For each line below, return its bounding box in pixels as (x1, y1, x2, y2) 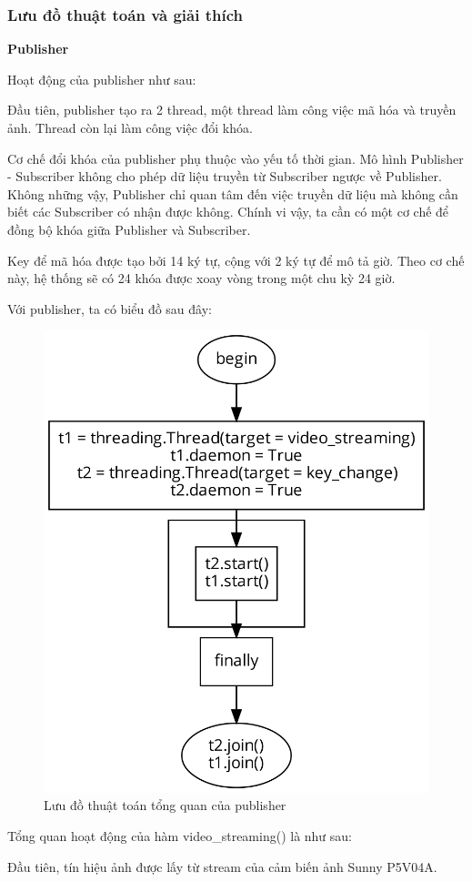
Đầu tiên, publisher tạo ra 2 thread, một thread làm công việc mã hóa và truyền (7, 100, 457, 119)
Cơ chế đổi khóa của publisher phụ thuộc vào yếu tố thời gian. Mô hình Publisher (7, 148, 464, 167)
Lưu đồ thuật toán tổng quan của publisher (44, 796, 286, 815)
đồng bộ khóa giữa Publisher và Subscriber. (7, 219, 251, 238)
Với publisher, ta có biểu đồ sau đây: (7, 299, 212, 318)
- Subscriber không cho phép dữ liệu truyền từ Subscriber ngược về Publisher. (7, 167, 442, 186)
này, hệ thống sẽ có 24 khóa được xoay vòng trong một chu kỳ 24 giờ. (7, 269, 396, 288)
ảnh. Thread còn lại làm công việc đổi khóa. (7, 118, 253, 137)
